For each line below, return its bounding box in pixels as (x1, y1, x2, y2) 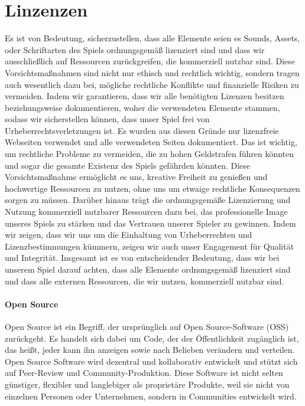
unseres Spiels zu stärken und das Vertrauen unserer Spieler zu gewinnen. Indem (5, 217, 296, 229)
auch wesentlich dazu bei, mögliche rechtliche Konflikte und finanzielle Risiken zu (5, 78, 299, 90)
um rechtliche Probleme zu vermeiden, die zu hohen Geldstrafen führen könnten (5, 148, 294, 160)
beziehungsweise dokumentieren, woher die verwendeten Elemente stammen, (5, 101, 280, 113)
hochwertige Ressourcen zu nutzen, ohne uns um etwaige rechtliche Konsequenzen (5, 182, 300, 194)
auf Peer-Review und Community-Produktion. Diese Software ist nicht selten (5, 366, 283, 379)
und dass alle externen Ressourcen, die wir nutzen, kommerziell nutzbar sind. (5, 274, 284, 287)
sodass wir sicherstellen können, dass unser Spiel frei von (5, 113, 210, 125)
